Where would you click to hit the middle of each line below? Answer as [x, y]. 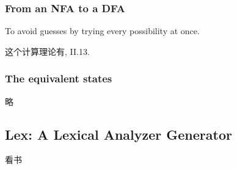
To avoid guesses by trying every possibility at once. [102, 31]
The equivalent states [59, 78]
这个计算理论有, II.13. [47, 51]
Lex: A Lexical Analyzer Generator [119, 134]
